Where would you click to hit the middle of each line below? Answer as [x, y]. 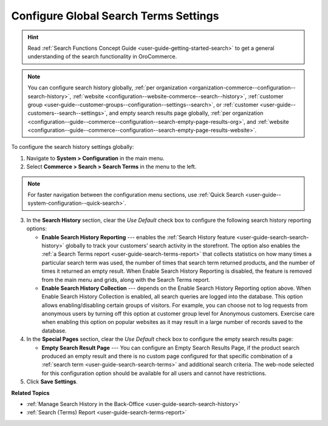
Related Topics [30, 393]
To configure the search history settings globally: [73, 147]
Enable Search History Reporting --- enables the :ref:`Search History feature [138, 237]
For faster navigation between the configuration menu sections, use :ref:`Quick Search [136, 195]
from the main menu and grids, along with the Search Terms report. [126, 280]
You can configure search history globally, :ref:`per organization [108, 88]
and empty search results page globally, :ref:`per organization [186, 113]
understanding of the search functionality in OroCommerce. [102, 57]
